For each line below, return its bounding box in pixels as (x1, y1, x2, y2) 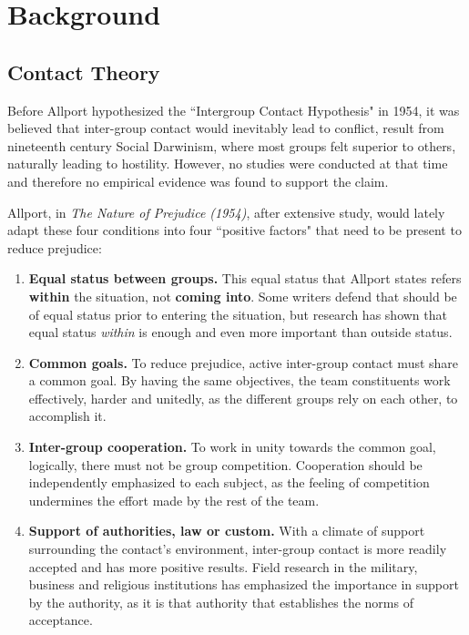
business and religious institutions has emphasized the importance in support (28, 575, 459, 594)
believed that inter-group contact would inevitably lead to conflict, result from (7, 118, 444, 138)
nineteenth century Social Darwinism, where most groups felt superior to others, (7, 136, 456, 155)
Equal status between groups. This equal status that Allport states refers (28, 269, 462, 288)
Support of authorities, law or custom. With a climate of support (28, 521, 425, 540)
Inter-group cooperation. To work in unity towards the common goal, (28, 437, 436, 456)
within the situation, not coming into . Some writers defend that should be (28, 286, 457, 305)
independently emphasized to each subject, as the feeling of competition (28, 473, 430, 492)
